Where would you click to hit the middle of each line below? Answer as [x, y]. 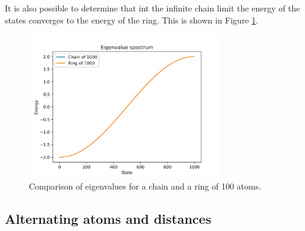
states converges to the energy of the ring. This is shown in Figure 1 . [132, 20]
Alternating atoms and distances [108, 219]
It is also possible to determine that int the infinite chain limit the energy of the [152, 8]
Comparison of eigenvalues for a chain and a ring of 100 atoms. [145, 186]
